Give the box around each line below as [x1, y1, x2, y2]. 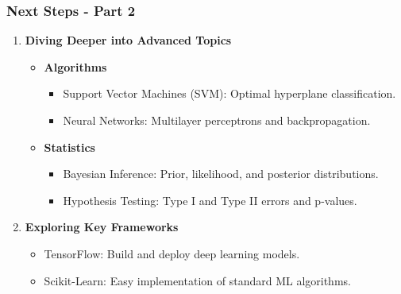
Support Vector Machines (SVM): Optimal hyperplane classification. [63, 85, 396, 102]
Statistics [44, 138, 95, 155]
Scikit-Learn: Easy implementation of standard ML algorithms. [44, 272, 351, 288]
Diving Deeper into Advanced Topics [25, 32, 232, 48]
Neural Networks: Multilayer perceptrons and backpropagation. [63, 112, 371, 128]
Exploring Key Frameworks [25, 219, 179, 235]
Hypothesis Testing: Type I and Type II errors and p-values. [63, 191, 357, 208]
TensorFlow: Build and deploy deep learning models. [44, 245, 300, 261]
